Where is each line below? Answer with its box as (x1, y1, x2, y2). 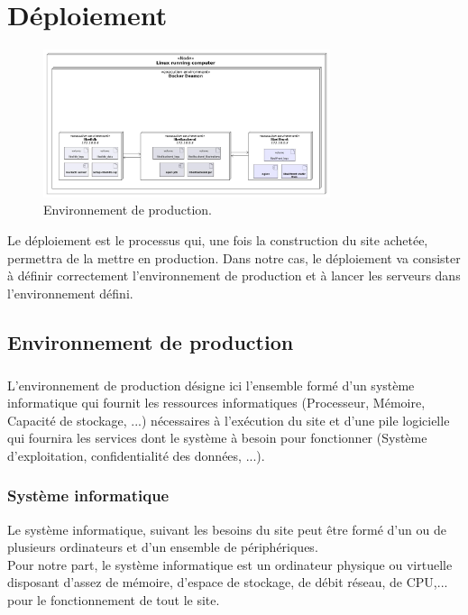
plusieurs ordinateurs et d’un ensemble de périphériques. (7, 537, 318, 556)
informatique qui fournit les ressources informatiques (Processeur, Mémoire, (7, 393, 426, 412)
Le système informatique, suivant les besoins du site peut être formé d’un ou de (7, 519, 446, 538)
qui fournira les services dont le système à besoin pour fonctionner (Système (7, 428, 427, 447)
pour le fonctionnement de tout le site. (7, 591, 220, 610)
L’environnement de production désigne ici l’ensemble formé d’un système (7, 375, 415, 394)
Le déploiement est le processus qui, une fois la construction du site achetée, (7, 230, 428, 249)
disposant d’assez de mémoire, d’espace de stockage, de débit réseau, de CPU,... (7, 573, 448, 592)
